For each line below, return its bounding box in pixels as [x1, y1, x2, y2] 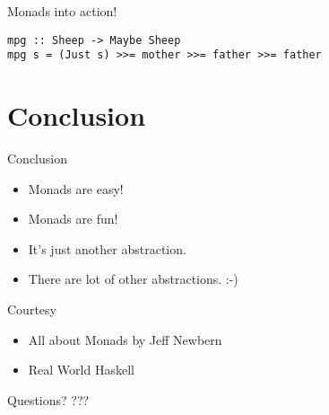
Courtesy [7, 300, 56, 318]
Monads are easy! [28, 179, 124, 198]
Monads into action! [7, 2, 117, 20]
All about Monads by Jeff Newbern [28, 330, 222, 349]
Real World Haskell [28, 360, 134, 379]
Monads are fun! [28, 209, 118, 228]
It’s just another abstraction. [28, 239, 186, 258]
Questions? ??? [7, 390, 90, 409]
